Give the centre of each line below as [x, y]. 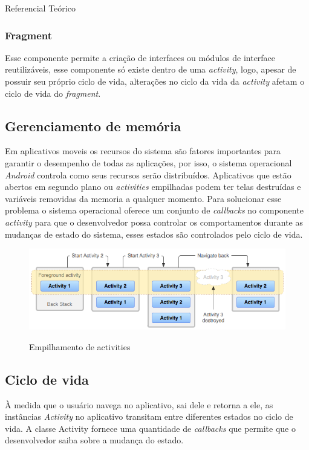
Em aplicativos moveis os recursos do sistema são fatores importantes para [143, 151]
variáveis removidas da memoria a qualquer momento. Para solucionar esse [143, 198]
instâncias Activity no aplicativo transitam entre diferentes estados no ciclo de [149, 416]
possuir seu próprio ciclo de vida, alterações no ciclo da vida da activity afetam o [155, 81]
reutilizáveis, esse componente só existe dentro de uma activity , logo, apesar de [151, 69]
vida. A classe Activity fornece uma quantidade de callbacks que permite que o [150, 428]
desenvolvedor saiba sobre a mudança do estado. [94, 440]
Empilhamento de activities [80, 346]
